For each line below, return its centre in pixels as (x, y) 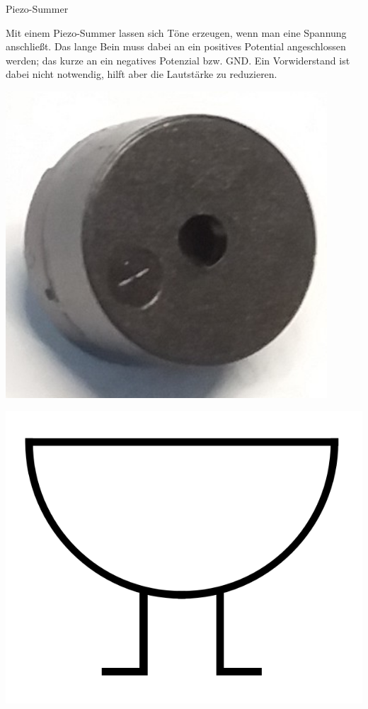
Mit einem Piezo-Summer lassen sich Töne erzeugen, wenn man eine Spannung (176, 32)
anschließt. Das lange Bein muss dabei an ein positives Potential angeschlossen (176, 46)
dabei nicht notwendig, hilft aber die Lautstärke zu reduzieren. (142, 74)
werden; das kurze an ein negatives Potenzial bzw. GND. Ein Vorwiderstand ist (178, 60)
